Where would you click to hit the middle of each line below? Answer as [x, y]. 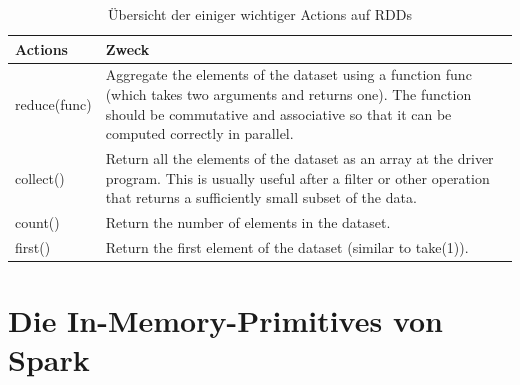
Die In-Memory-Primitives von [225, 320]
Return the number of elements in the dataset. [248, 222]
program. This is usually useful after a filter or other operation [297, 177]
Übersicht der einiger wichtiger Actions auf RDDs [260, 14]
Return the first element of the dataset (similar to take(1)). [287, 246]
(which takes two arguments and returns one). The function [288, 94]
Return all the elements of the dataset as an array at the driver [299, 158]
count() [37, 222]
